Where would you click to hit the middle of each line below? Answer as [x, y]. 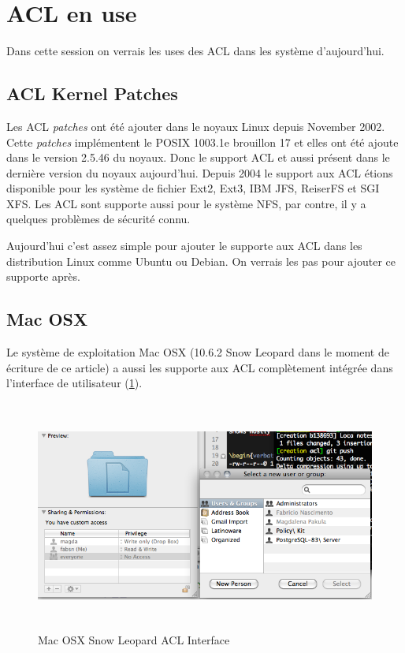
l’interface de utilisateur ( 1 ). [74, 383]
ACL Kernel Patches [92, 93]
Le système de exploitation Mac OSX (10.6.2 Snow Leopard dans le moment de [198, 352]
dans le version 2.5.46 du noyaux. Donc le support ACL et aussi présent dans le [198, 157]
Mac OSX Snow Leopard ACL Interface [134, 640]
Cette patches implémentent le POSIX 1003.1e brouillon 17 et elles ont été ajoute [202, 142]
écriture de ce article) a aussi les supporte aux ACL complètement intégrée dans [200, 367]
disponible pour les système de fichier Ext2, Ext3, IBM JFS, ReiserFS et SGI [193, 188]
